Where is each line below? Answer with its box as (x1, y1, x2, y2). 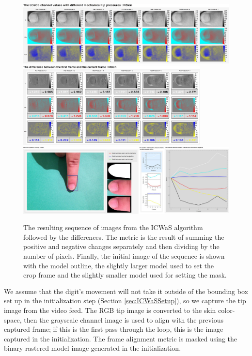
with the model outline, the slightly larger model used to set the (23, 260, 214, 270)
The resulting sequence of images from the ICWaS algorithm (23, 222, 203, 232)
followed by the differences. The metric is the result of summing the (23, 232, 224, 242)
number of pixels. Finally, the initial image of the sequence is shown (23, 251, 225, 261)
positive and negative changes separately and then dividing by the (23, 241, 220, 251)
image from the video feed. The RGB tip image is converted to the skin (4, 305, 216, 315)
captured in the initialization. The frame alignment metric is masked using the (4, 333, 237, 343)
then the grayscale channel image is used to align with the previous (24, 314, 224, 325)
